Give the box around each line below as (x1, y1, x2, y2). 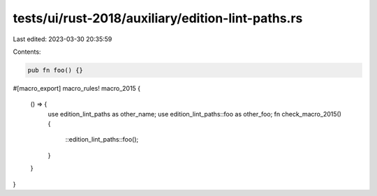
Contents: (13, 47, 41, 56)
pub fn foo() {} (27, 66, 84, 74)
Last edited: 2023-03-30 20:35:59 (13, 35, 112, 43)
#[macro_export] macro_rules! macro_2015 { (13, 84, 141, 92)
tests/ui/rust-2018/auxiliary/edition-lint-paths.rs (13, 10, 303, 26)
